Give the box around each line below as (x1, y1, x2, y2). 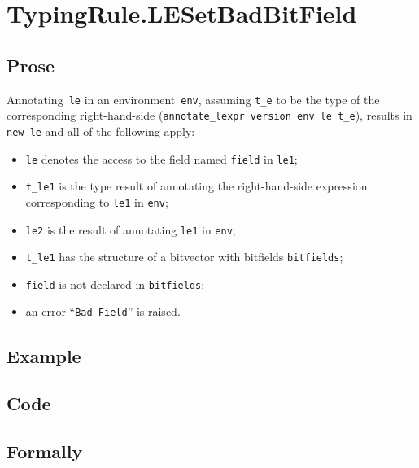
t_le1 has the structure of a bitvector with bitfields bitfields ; (25, 248, 343, 265)
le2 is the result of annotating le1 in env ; (25, 221, 236, 238)
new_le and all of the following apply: (7, 122, 195, 139)
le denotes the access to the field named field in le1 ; (25, 150, 298, 167)
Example (7, 343, 81, 368)
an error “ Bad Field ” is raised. (25, 303, 181, 320)
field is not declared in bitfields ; (25, 275, 205, 292)
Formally (7, 439, 83, 464)
